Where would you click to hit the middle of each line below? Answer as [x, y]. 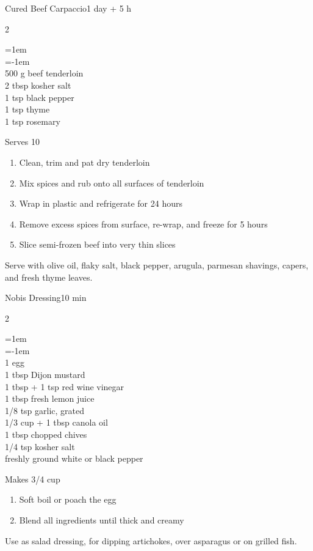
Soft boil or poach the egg [68, 499]
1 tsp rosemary [33, 121]
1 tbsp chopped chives [46, 435]
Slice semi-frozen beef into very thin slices [97, 244]
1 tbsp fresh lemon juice [50, 398]
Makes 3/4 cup [33, 479]
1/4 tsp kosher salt [40, 446]
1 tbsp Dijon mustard [45, 375]
